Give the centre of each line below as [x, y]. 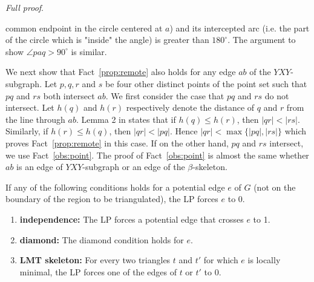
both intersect [69, 95]
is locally [264, 260]
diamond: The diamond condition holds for [102, 239]
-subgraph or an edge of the [134, 167]
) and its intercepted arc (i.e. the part [240, 28]
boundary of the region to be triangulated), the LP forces [112, 199]
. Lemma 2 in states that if [126, 119]
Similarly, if [27, 131]
